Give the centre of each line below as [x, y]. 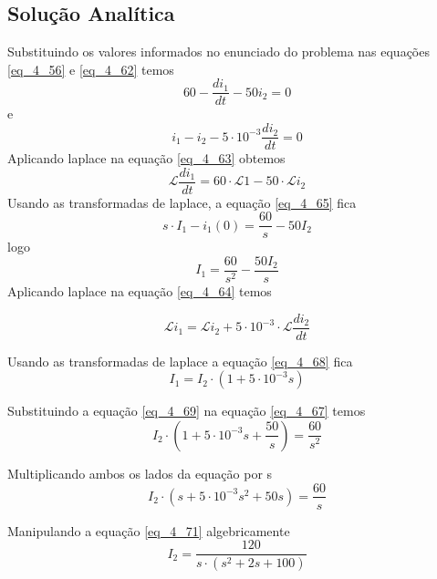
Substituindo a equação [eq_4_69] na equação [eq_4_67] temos [187, 411]
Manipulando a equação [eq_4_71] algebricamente [149, 530]
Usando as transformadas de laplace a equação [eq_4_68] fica [180, 361]
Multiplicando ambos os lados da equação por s [140, 473]
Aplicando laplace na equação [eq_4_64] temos [140, 291]
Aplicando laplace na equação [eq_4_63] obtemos [146, 158]
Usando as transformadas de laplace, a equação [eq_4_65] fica [182, 202]
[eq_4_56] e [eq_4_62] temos [91, 69]
